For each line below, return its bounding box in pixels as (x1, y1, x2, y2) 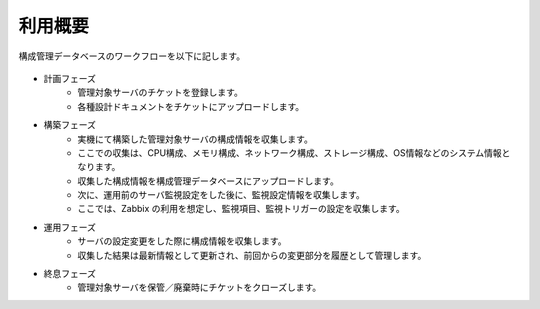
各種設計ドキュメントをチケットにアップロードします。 (77, 100, 305, 112)
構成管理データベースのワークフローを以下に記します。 (18, 50, 245, 62)
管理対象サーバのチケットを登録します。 (77, 86, 244, 99)
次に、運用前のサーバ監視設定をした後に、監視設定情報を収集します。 (77, 189, 365, 201)
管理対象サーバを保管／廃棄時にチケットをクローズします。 (77, 281, 322, 294)
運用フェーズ (43, 221, 97, 233)
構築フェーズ (43, 119, 97, 131)
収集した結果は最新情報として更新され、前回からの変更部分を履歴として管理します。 (77, 249, 427, 261)
